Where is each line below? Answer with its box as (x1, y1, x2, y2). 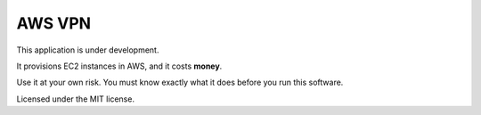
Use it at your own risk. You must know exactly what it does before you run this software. (16, 77, 344, 88)
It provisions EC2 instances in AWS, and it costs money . (16, 61, 223, 71)
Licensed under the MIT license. (16, 94, 135, 104)
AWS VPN (16, 13, 92, 33)
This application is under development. (16, 45, 159, 55)
